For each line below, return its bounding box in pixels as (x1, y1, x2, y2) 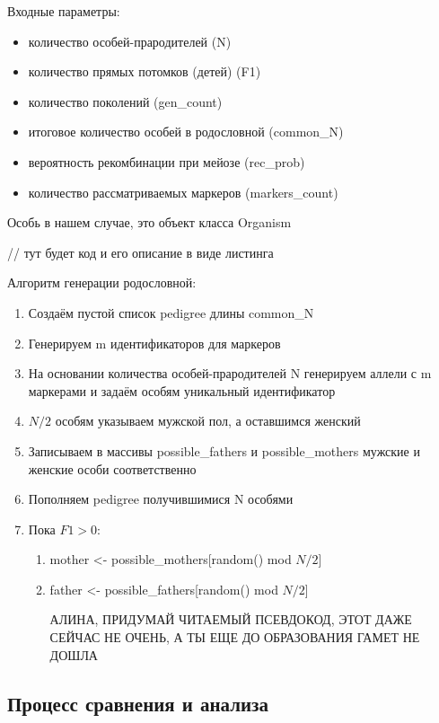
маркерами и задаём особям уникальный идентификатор (28, 381, 336, 400)
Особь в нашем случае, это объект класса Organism (7, 213, 292, 232)
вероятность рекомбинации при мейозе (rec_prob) (28, 152, 305, 171)
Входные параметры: (7, 2, 120, 20)
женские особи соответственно (28, 459, 197, 478)
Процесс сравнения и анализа (7, 689, 268, 717)
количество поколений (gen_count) (28, 92, 223, 110)
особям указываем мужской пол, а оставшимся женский (55, 411, 361, 430)
